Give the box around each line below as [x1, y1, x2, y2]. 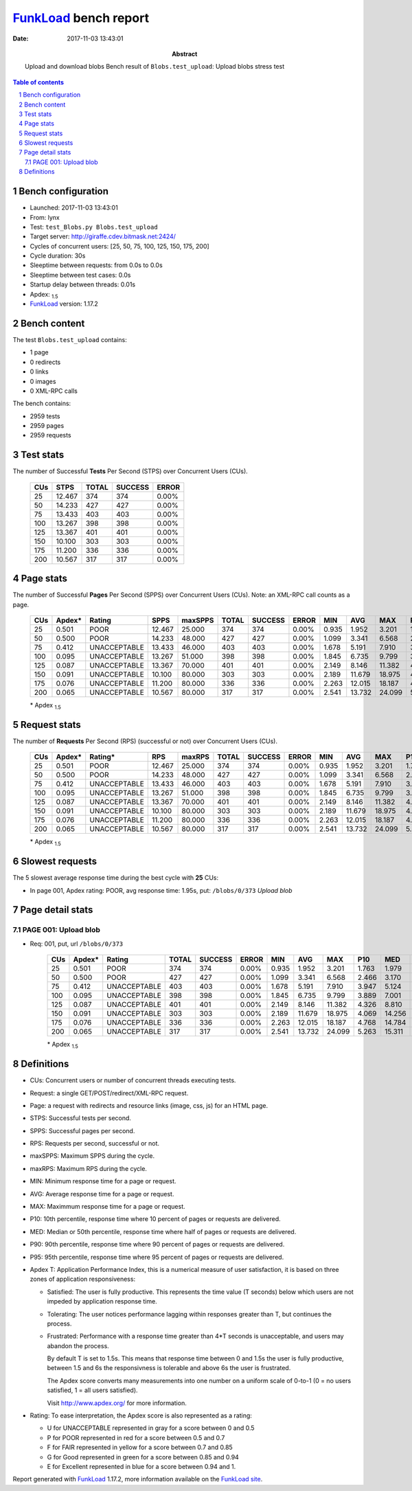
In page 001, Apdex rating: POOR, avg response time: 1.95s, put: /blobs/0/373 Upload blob [30, 886, 293, 894]
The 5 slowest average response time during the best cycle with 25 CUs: [12, 874, 219, 882]
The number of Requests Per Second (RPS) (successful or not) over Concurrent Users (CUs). [12, 737, 278, 745]
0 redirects [30, 358, 61, 366]
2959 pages [30, 422, 65, 430]
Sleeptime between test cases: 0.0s [30, 271, 131, 279]
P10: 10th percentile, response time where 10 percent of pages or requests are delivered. [30, 1215, 281, 1223]
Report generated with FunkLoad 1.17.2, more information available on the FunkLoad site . [12, 1475, 263, 1483]
